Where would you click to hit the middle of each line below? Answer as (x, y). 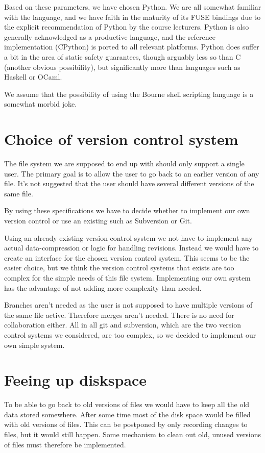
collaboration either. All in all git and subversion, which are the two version (123, 325)
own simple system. (34, 345)
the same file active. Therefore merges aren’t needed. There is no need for (119, 314)
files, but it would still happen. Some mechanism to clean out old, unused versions (132, 434)
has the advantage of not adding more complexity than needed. (103, 287)
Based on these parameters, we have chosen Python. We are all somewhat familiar (133, 7)
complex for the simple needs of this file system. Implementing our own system (127, 278)
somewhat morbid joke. (41, 104)
